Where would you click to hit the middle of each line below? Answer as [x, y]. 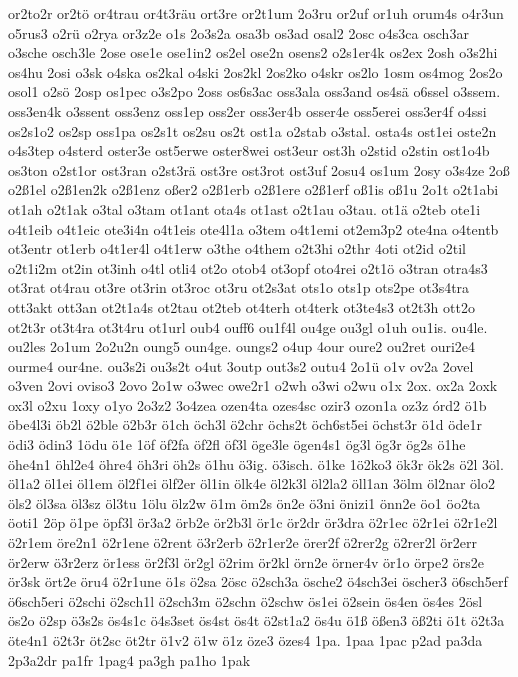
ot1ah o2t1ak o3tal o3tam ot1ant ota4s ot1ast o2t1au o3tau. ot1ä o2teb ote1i [244, 208]
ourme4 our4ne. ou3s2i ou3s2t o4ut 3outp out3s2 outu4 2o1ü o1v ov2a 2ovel [241, 365]
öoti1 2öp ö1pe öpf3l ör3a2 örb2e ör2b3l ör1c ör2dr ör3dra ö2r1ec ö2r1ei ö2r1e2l [253, 522]
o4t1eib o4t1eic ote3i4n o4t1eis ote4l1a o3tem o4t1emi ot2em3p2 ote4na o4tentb [253, 228]
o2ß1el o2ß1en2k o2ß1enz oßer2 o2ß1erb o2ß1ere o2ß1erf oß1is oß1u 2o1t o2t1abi [253, 189]
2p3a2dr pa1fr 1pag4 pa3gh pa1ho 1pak [129, 659]
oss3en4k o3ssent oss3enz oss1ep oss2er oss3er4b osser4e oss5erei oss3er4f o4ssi [247, 110]
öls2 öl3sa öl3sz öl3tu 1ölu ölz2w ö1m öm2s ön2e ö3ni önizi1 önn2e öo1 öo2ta [244, 502]
